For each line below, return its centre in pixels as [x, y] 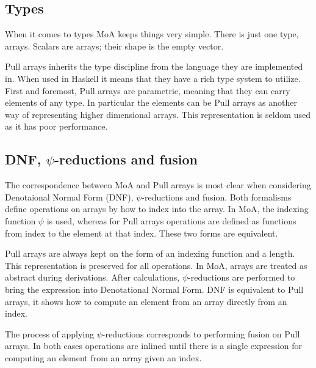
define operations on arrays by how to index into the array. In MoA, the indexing [157, 209]
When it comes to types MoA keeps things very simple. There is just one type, [152, 34]
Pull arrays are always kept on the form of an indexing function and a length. [150, 253]
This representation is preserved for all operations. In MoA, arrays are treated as [156, 265]
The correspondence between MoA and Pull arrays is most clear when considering [158, 185]
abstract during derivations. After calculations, [92, 277]
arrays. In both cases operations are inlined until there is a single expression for [154, 346]
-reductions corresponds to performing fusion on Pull [201, 333]
